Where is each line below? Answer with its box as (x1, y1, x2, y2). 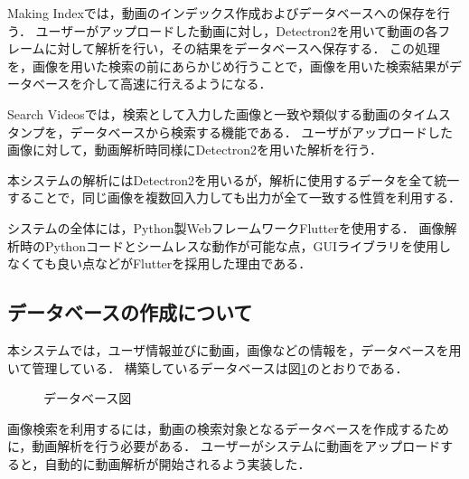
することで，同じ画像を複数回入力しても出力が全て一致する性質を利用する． (7, 188, 461, 207)
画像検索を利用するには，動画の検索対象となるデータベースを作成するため (7, 418, 449, 437)
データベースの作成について (7, 298, 253, 326)
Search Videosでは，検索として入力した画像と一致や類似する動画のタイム (7, 104, 438, 123)
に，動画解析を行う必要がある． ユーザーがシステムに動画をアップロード (7, 437, 441, 456)
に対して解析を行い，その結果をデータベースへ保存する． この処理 (44, 39, 441, 58)
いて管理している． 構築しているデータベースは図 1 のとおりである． (7, 358, 408, 377)
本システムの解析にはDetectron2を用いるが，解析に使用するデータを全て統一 (7, 170, 460, 189)
